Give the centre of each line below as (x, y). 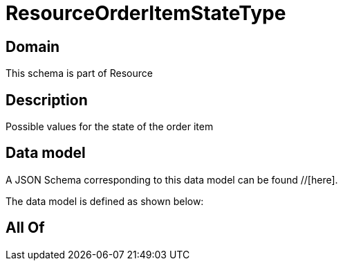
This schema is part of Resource (79, 73)
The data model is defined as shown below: (105, 201)
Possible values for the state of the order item (110, 127)
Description (47, 100)
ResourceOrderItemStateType (146, 13)
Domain (33, 46)
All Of (25, 228)
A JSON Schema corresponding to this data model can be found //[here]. (172, 179)
